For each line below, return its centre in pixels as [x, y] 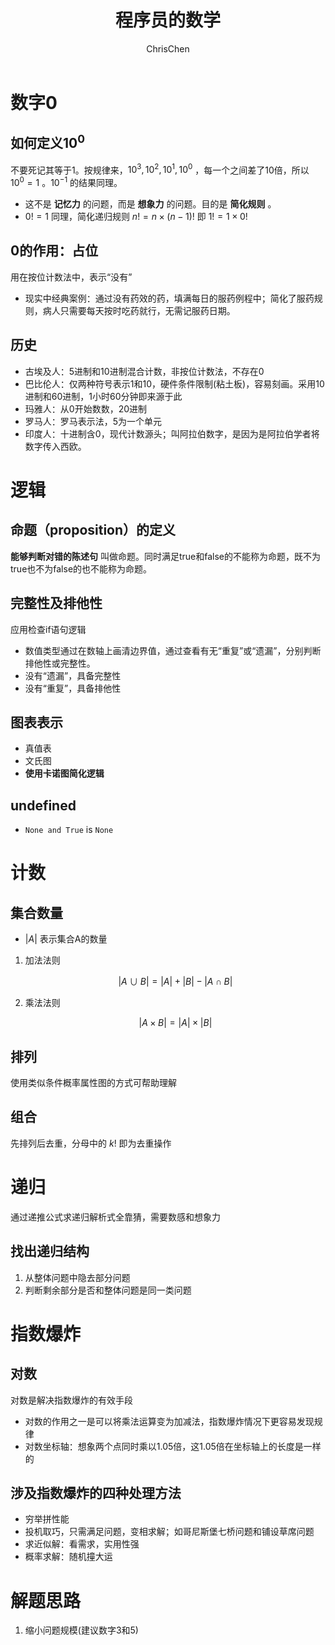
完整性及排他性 [56, 603]
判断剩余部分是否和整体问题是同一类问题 [108, 1290]
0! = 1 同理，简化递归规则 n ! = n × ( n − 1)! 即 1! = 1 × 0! [136, 217]
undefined [43, 805]
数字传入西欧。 [55, 446]
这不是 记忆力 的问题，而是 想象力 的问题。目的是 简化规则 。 [150, 204]
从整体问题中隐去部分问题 [77, 1277]
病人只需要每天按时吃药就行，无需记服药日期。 [139, 310]
